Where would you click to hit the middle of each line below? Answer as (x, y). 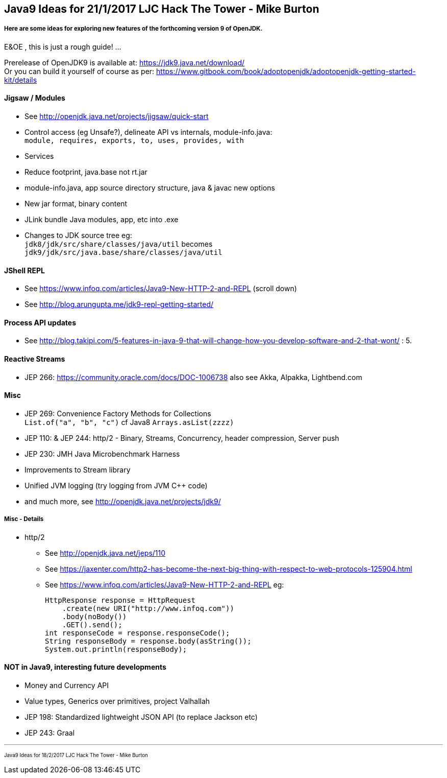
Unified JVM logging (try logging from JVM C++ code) (116, 485)
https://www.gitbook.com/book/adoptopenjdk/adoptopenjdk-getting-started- (286, 71)
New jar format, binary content (76, 204)
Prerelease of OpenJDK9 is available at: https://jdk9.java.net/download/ (125, 62)
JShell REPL (24, 270)
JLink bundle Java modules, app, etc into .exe (102, 219)
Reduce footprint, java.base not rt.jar (86, 172)
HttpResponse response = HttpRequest (120, 600)
